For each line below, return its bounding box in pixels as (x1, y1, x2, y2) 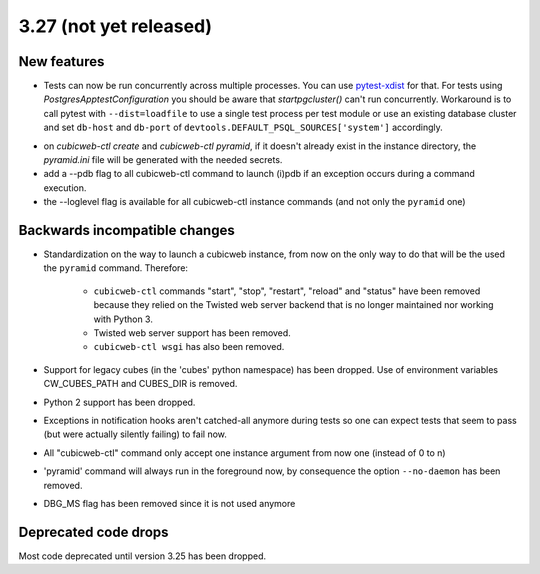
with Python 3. (93, 313, 154, 325)
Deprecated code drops (18, 523, 169, 540)
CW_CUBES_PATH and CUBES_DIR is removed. (43, 378, 238, 390)
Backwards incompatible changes (18, 222, 235, 239)
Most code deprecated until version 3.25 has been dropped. (18, 550, 267, 562)
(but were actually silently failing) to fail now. (43, 428, 227, 440)
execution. (43, 181, 87, 194)
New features (18, 53, 105, 70)
